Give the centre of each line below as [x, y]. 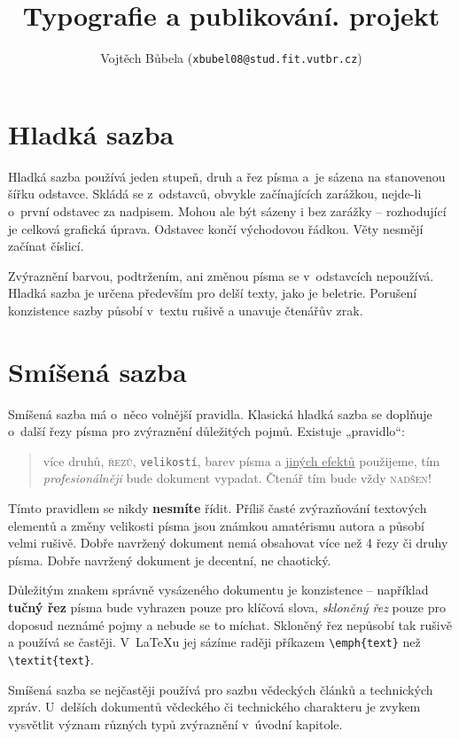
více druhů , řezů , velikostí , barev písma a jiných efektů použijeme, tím [241, 460]
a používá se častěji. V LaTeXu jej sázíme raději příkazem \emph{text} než [214, 642]
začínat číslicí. [46, 246]
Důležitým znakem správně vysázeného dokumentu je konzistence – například [218, 590]
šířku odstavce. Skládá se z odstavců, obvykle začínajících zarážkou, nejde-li [215, 194]
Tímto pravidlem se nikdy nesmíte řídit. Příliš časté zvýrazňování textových [218, 508]
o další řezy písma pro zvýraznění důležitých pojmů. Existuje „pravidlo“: [206, 431]
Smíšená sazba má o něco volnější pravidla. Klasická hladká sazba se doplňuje [220, 413]
